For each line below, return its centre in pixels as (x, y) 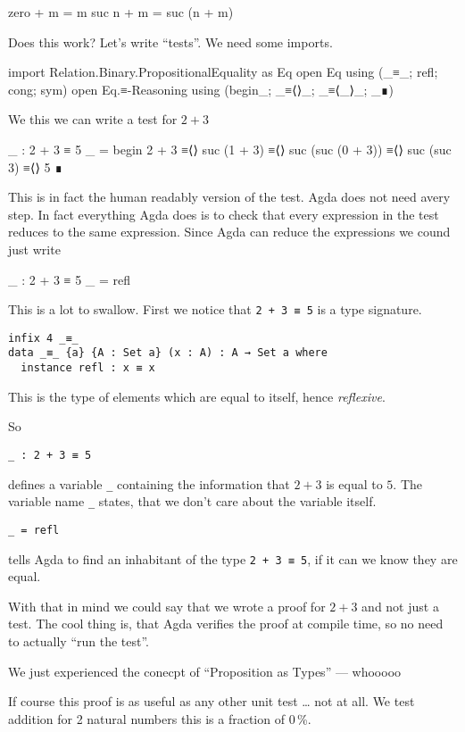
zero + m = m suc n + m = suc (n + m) (121, 12)
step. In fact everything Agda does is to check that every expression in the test (224, 214)
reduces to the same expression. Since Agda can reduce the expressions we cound (229, 232)
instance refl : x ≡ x (88, 368)
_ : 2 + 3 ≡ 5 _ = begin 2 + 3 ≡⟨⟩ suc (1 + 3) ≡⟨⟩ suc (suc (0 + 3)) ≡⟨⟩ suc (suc (230, 149)
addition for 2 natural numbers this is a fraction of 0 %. (160, 718)
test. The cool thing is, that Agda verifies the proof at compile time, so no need (226, 624)
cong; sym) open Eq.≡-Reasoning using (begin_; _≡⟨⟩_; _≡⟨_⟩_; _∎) (201, 89)
